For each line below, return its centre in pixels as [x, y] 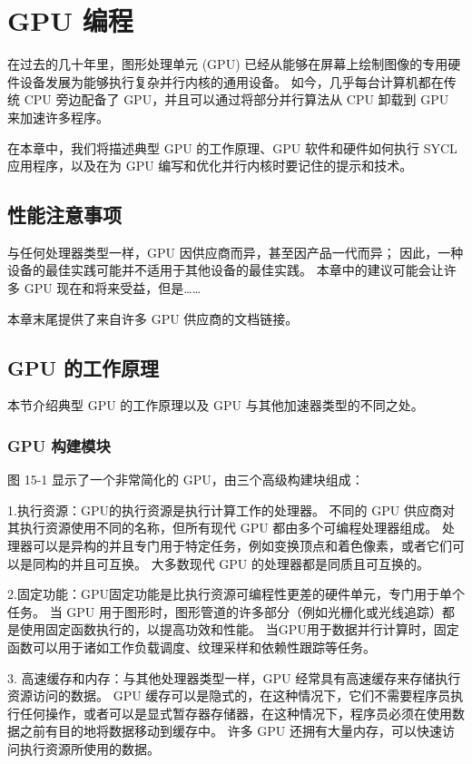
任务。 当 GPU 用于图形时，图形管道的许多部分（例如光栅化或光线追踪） [225, 611]
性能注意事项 [64, 215]
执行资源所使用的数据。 [89, 749]
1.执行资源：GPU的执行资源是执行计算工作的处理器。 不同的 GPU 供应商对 [231, 509]
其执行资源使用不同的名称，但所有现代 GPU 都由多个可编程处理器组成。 [223, 528]
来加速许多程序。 [58, 117]
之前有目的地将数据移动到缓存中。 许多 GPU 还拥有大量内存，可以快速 [231, 731]
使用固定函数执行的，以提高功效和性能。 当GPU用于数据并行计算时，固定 [239, 629]
